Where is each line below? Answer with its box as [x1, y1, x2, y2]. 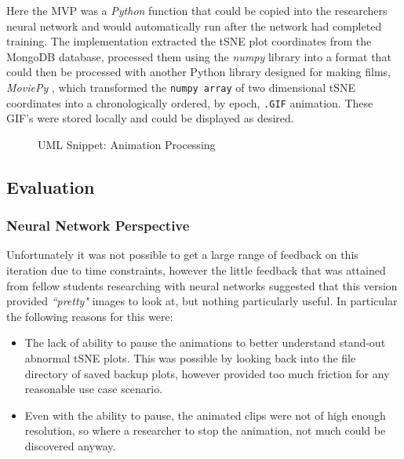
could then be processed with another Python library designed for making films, [6, 64, 391, 80]
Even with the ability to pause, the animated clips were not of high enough [24, 406, 386, 423]
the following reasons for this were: [6, 308, 173, 324]
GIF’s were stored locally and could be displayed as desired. [6, 110, 294, 126]
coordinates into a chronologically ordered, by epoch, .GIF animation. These [6, 94, 373, 111]
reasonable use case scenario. [24, 381, 163, 397]
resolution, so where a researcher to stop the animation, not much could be [24, 422, 386, 439]
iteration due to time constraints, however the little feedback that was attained [6, 262, 386, 279]
